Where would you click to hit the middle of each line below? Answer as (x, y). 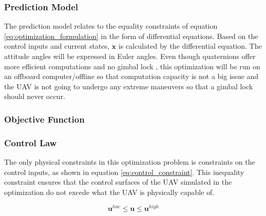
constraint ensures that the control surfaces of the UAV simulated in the (118, 182)
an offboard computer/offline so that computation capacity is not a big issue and (131, 76)
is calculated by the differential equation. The (190, 46)
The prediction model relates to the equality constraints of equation (111, 26)
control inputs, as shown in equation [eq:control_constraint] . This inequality (124, 172)
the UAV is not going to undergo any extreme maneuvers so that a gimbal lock (129, 86)
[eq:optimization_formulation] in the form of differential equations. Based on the (131, 36)
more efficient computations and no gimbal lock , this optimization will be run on (132, 66)
